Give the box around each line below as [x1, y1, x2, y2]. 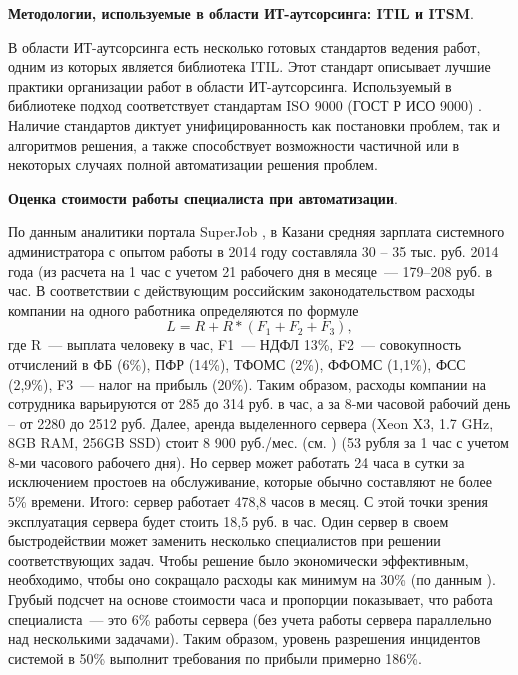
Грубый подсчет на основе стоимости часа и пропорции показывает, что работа [8, 589, 493, 610]
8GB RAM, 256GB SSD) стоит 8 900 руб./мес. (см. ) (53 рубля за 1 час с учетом [8, 432, 509, 453]
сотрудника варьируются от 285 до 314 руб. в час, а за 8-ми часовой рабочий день [8, 393, 511, 414]
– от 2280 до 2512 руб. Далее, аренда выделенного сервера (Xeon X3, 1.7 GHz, [8, 412, 494, 433]
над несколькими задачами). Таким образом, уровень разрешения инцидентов [8, 628, 481, 649]
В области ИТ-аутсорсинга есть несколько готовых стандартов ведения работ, [8, 36, 481, 57]
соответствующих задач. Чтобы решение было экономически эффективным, [8, 549, 469, 570]
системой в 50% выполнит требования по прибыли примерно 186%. [8, 647, 422, 668]
